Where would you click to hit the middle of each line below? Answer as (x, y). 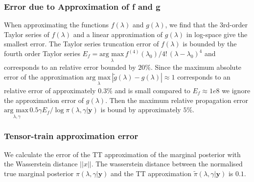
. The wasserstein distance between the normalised (167, 164)
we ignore (236, 91)
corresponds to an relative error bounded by (70, 67)
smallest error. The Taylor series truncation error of (81, 44)
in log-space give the (217, 34)
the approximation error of (44, 100)
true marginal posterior (39, 173)
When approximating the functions (57, 25)
